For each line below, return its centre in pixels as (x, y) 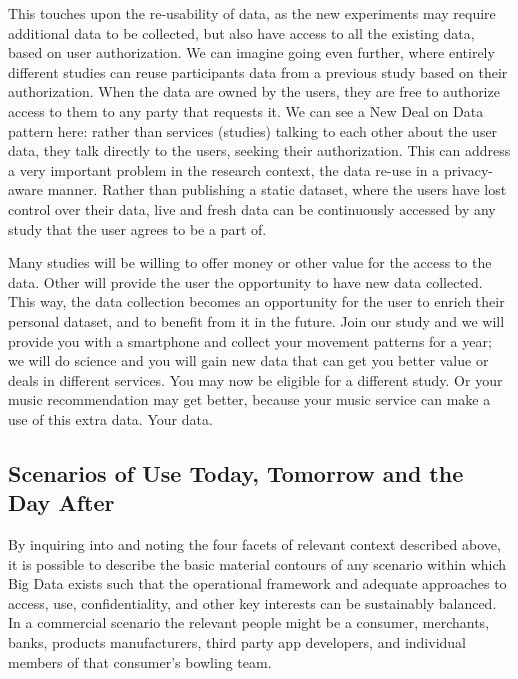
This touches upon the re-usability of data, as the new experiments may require (252, 13)
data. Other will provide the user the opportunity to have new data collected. (245, 281)
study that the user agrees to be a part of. (137, 228)
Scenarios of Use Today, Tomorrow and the (236, 472)
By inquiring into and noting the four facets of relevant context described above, (254, 544)
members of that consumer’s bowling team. (140, 661)
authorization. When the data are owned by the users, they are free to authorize (254, 91)
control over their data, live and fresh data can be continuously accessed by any (252, 208)
